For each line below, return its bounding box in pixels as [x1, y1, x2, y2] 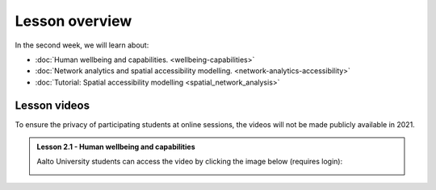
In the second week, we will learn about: [15, 40, 149, 50]
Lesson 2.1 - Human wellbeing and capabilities [36, 142, 195, 152]
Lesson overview [15, 12, 132, 30]
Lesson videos [15, 98, 90, 112]
